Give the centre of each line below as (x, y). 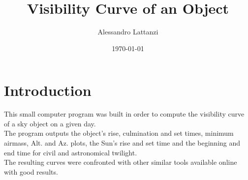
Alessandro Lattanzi (128, 32)
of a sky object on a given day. (50, 123)
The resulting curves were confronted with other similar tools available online (121, 162)
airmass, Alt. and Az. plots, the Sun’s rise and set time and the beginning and (122, 143)
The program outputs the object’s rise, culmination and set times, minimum (119, 133)
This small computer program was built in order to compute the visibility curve (124, 114)
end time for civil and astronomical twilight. (71, 152)
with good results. (31, 171)
